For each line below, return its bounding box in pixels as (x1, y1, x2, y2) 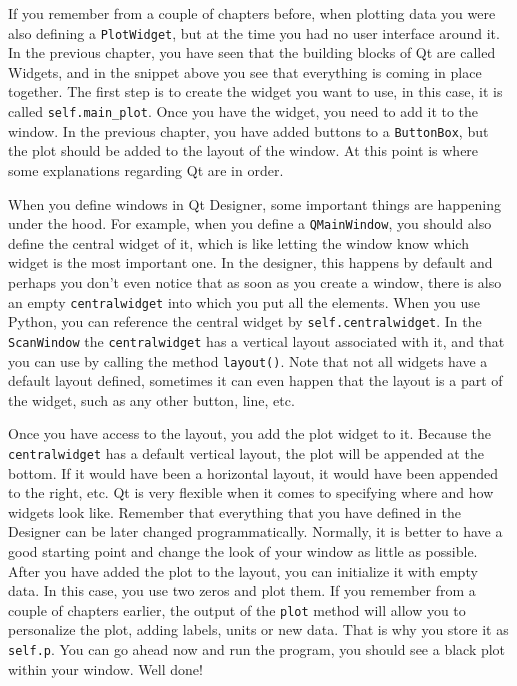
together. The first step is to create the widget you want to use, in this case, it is (8, 81, 503, 102)
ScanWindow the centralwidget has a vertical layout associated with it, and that (8, 330, 505, 351)
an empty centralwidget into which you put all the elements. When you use (8, 291, 480, 312)
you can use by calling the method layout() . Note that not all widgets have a (8, 350, 488, 371)
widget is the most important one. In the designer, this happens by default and (8, 252, 493, 273)
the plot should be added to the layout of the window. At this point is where (8, 140, 479, 161)
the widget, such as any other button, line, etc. (8, 389, 295, 410)
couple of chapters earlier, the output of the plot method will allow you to (8, 599, 466, 620)
